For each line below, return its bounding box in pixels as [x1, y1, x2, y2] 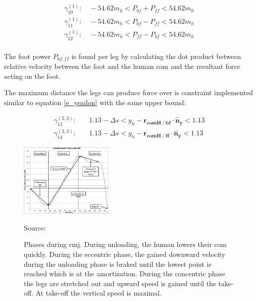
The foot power [4, 51, 51, 61]
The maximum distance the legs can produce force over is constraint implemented [4, 87, 253, 98]
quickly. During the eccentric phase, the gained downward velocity [24, 249, 226, 259]
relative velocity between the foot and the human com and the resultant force [4, 61, 241, 71]
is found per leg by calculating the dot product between [71, 51, 241, 61]
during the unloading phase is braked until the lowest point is [24, 258, 212, 269]
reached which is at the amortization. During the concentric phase [24, 268, 225, 279]
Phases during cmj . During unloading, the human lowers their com [24, 239, 227, 249]
